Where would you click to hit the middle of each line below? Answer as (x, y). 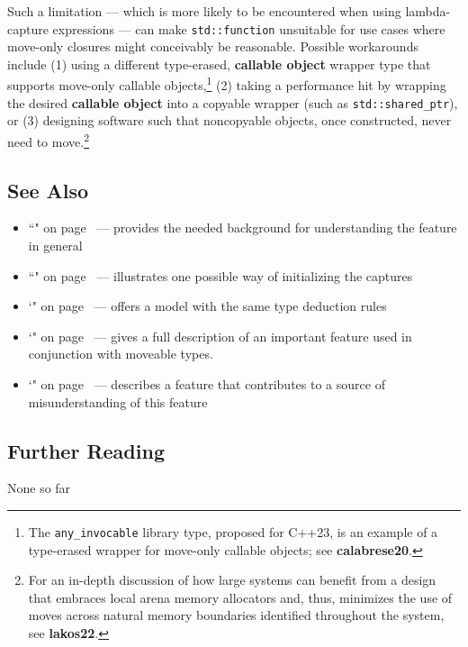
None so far (39, 488)
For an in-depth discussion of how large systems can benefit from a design (232, 580)
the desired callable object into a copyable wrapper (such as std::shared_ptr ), (233, 102)
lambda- (428, 11)
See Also (48, 190)
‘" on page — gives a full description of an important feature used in (220, 336)
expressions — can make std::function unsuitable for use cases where (249, 28)
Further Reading (86, 450)
